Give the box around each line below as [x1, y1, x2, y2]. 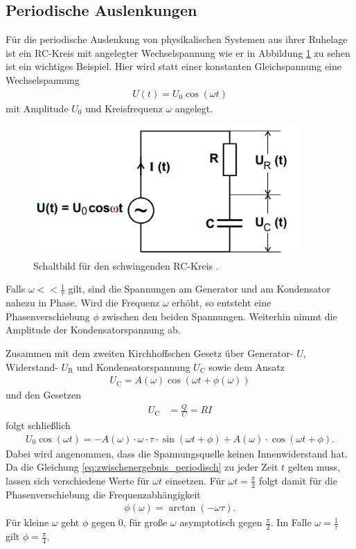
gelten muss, [287, 460, 341, 474]
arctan [168, 503, 196, 514]
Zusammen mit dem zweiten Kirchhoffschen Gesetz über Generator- [6, 345, 294, 360]
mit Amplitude [6, 101, 69, 115]
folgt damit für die [259, 473, 337, 487]
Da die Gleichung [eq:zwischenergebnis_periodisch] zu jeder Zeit [6, 460, 278, 474]
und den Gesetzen [6, 387, 82, 402]
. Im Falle [270, 515, 312, 530]
